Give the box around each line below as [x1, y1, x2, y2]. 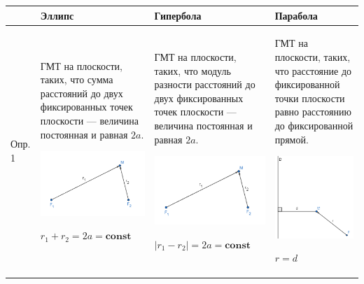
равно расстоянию [274, 104, 351, 119]
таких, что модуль [154, 63, 231, 78]
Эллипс [40, 8, 74, 22]
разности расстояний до [154, 77, 255, 92]
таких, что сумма [40, 72, 113, 87]
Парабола [274, 8, 318, 22]
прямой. [274, 132, 309, 146]
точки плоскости [274, 90, 345, 105]
